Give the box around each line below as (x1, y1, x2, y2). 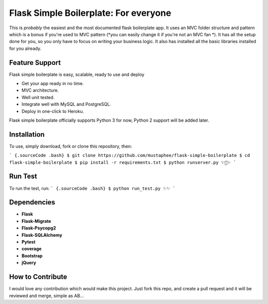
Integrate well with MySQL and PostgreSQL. (21, 101, 111, 107)
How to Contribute (9, 273, 67, 281)
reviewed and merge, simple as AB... (9, 293, 84, 299)
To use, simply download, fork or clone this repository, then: (9, 143, 133, 149)
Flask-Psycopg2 (21, 225, 57, 231)
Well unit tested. (21, 94, 55, 100)
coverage (21, 246, 42, 252)
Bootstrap (21, 253, 43, 258)
